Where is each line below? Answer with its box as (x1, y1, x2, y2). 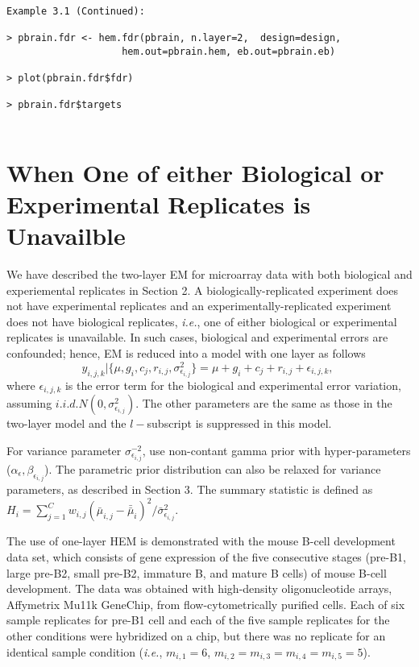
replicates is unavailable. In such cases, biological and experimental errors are (6, 329, 388, 346)
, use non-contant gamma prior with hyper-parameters (142, 441, 411, 458)
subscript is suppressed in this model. (147, 415, 332, 432)
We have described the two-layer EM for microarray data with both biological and (6, 266, 413, 283)
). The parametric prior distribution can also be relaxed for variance (44, 460, 381, 477)
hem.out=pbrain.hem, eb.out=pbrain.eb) (122, 45, 336, 57)
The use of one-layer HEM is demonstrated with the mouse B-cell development (6, 532, 396, 549)
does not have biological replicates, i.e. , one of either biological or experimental (6, 313, 397, 329)
